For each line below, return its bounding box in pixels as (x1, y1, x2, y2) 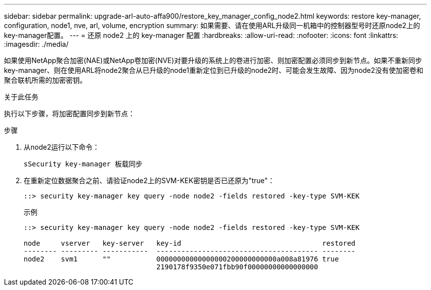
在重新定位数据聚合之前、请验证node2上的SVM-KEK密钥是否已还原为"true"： (24, 176, 275, 185)
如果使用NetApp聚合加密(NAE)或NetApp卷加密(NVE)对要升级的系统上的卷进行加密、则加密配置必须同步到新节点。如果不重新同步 (4, 56, 422, 64)
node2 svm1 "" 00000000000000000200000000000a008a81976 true (24, 255, 339, 263)
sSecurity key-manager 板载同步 (24, 160, 143, 168)
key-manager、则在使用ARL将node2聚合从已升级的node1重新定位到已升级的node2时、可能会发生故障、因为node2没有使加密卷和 (4, 66, 424, 74)
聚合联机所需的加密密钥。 (4, 76, 87, 84)
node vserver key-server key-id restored (24, 239, 356, 247)
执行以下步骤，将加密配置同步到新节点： (4, 109, 135, 118)
